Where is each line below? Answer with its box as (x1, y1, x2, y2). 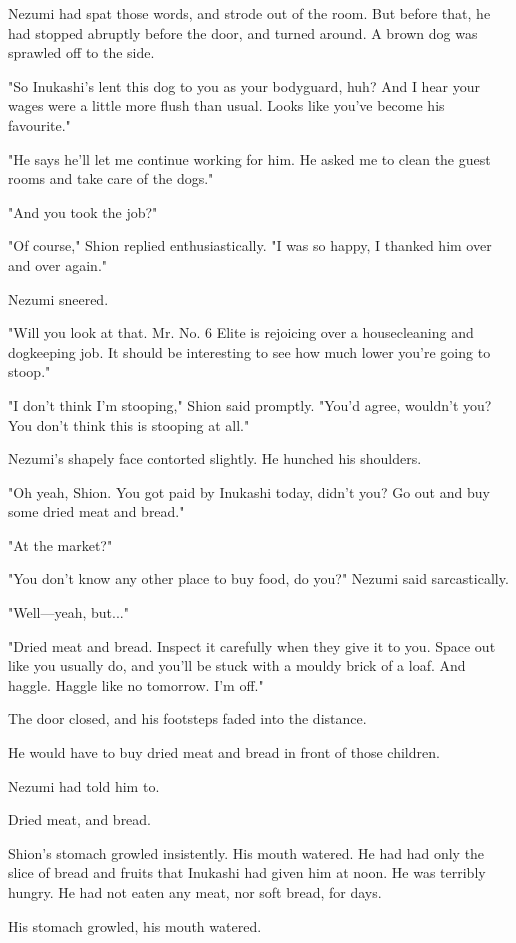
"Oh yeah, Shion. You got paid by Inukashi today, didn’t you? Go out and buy (8, 481, 490, 502)
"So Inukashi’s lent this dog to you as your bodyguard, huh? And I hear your (8, 75, 481, 96)
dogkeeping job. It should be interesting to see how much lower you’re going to (8, 341, 491, 362)
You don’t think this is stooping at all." (8, 414, 250, 435)
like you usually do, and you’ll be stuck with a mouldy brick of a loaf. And (8, 655, 466, 676)
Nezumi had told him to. (8, 775, 160, 796)
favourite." (8, 114, 71, 135)
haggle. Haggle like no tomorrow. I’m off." (8, 674, 264, 695)
